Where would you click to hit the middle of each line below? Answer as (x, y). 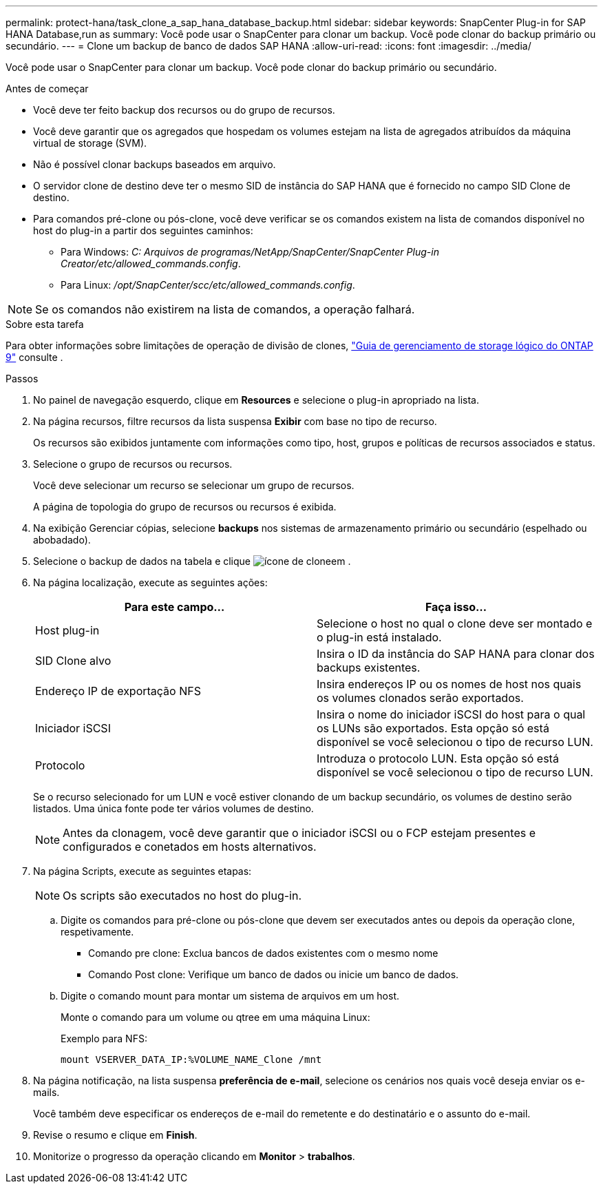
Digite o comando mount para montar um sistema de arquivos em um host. (230, 996)
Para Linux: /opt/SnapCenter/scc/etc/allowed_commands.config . (208, 285)
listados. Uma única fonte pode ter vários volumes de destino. (173, 808)
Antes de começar (47, 89)
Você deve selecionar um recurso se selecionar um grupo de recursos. (194, 485)
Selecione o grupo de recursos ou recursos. (133, 464)
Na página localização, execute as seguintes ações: (150, 582)
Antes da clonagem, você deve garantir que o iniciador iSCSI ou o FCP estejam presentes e (299, 833)
